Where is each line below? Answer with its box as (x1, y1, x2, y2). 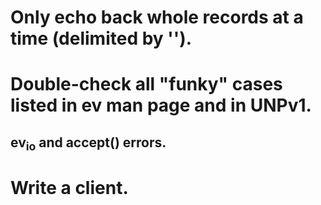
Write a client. (10, 177, 129, 200)
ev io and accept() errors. (10, 134, 167, 153)
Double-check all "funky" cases (10, 73, 283, 96)
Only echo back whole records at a (10, 6, 304, 29)
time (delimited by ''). (10, 27, 193, 50)
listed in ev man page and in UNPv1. (10, 94, 312, 117)
